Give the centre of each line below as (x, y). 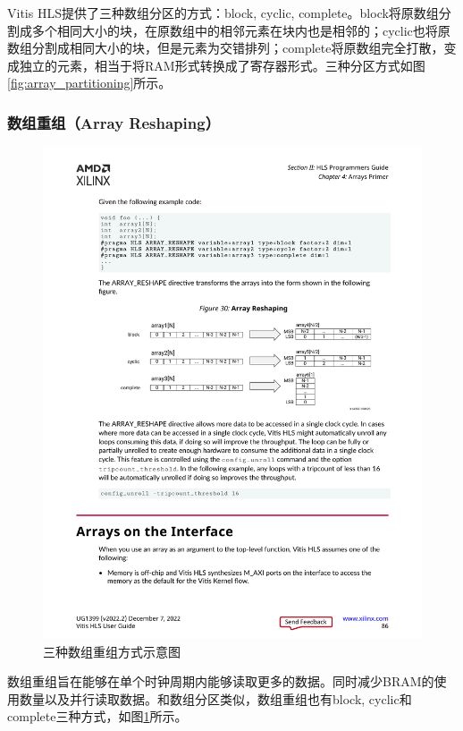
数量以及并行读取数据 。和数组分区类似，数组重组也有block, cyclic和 (215, 698)
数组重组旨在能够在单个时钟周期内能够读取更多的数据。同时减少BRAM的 (221, 681)
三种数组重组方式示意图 (112, 651)
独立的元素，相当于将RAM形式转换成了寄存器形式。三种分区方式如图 (222, 65)
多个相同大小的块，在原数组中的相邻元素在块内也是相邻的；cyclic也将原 (241, 30)
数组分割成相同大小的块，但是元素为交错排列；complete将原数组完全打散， (226, 48)
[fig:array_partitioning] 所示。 (89, 83)
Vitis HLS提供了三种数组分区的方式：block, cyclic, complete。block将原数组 (223, 13)
